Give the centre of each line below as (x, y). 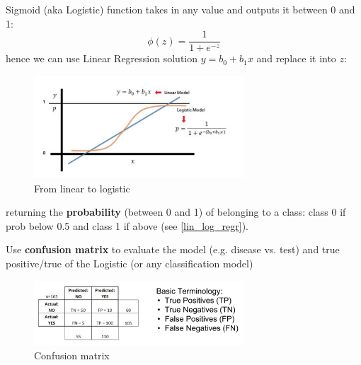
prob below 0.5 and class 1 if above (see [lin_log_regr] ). (127, 225)
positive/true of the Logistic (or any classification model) (130, 263)
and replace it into (296, 58)
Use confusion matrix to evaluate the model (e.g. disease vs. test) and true (173, 249)
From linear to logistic (82, 188)
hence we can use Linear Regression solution (102, 58)
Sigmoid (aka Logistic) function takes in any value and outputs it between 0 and (180, 9)
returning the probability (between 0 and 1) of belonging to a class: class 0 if (176, 212)
